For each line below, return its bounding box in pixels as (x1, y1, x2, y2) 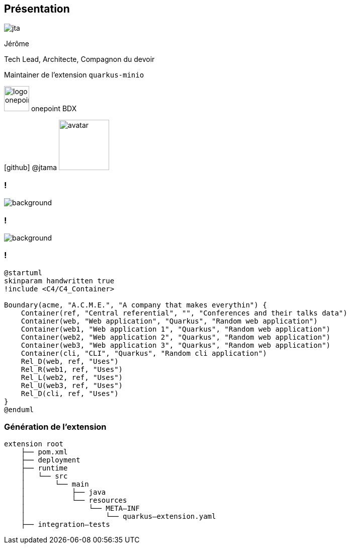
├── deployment (21, 456, 80, 464)
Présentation (4, 3, 70, 15)
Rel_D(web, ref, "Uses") (21, 357, 119, 365)
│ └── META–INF (21, 504, 140, 513)
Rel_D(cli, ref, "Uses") (21, 389, 119, 398)
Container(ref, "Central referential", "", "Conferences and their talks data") (21, 308, 347, 317)
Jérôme (4, 39, 30, 48)
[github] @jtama (4, 163, 57, 172)
